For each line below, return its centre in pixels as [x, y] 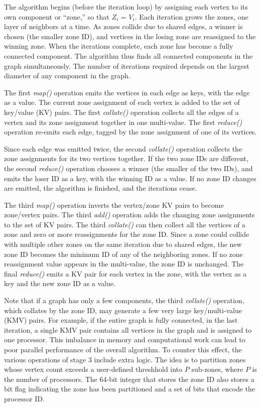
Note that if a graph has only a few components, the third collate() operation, [124, 300]
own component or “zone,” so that [57, 16]
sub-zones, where [217, 369]
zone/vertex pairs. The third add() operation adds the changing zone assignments [129, 215]
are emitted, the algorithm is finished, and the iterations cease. [101, 188]
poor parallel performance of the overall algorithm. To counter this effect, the [123, 349]
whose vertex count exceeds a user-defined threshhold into [93, 369]
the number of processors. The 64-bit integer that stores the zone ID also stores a [129, 379]
